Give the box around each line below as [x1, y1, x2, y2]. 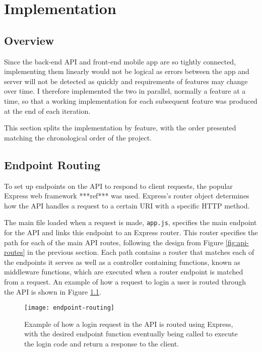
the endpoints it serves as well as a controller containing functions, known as [4, 256, 240, 267]
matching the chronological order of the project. [4, 132, 152, 143]
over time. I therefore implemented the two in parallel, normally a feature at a [4, 86, 246, 96]
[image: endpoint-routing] [24, 304, 114, 312]
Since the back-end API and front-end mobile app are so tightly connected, [4, 56, 236, 66]
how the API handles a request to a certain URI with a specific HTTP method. [4, 200, 250, 210]
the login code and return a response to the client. [24, 338, 179, 348]
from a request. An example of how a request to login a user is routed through [4, 276, 246, 287]
